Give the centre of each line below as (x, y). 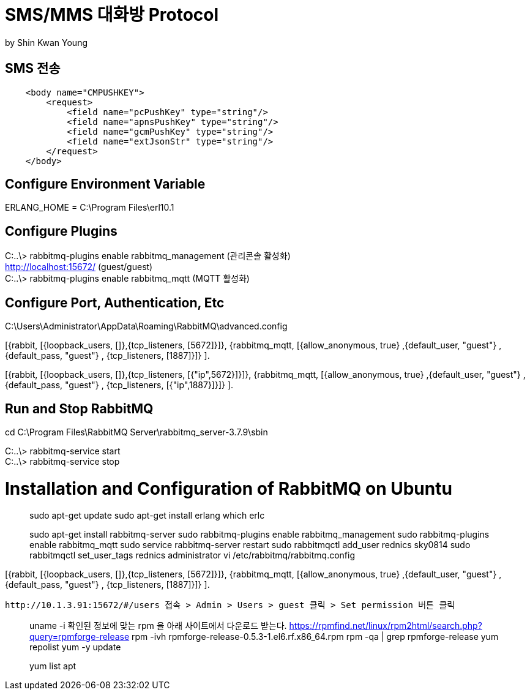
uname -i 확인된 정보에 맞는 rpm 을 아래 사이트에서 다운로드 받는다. (158, 626)
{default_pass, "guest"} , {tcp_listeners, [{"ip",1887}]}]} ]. (119, 385)
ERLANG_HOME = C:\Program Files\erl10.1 (90, 208)
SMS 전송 (33, 69)
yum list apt (53, 666)
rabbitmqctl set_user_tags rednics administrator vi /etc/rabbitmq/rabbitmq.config (192, 555)
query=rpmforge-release (80, 637)
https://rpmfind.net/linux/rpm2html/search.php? (386, 626)
